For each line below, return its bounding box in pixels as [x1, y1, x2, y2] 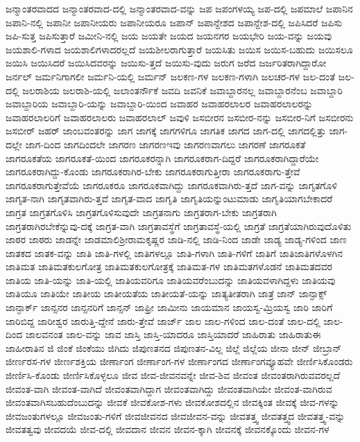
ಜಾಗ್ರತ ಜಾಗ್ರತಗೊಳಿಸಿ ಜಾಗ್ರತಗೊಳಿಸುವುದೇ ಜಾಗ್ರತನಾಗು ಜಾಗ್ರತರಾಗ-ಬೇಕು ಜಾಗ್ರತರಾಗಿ [6, 204, 277, 219]
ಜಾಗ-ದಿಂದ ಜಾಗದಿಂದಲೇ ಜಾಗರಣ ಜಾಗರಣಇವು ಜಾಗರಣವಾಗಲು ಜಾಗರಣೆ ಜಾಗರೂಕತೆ [25, 136, 306, 151]
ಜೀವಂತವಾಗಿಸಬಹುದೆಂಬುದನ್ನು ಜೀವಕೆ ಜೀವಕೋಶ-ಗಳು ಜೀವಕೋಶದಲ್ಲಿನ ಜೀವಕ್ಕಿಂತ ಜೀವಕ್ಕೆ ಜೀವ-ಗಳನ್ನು [6, 395, 339, 409]
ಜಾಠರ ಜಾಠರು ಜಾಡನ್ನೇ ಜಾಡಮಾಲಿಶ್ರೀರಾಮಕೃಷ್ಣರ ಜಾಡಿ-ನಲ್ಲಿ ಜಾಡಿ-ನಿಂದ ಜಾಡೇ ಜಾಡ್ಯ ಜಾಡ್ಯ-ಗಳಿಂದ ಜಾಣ [6, 232, 347, 247]
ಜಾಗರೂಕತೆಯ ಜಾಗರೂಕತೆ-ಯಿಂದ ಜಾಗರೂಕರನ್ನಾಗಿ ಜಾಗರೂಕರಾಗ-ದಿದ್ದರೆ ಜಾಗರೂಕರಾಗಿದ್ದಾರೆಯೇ [6, 150, 319, 165]
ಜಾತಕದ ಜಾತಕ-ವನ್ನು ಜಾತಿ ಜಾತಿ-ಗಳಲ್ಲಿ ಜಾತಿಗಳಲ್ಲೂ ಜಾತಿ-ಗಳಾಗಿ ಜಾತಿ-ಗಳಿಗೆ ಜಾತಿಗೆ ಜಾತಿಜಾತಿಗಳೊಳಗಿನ [6, 245, 343, 260]
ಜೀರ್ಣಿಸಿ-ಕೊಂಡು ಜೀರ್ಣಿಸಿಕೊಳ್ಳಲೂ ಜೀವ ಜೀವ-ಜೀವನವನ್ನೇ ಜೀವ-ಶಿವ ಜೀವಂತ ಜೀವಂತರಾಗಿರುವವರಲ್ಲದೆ [6, 368, 341, 382]
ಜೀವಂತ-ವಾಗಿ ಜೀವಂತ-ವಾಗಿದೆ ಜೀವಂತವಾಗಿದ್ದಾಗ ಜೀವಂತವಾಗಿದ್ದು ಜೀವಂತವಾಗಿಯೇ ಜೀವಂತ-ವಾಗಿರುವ [6, 381, 332, 396]
